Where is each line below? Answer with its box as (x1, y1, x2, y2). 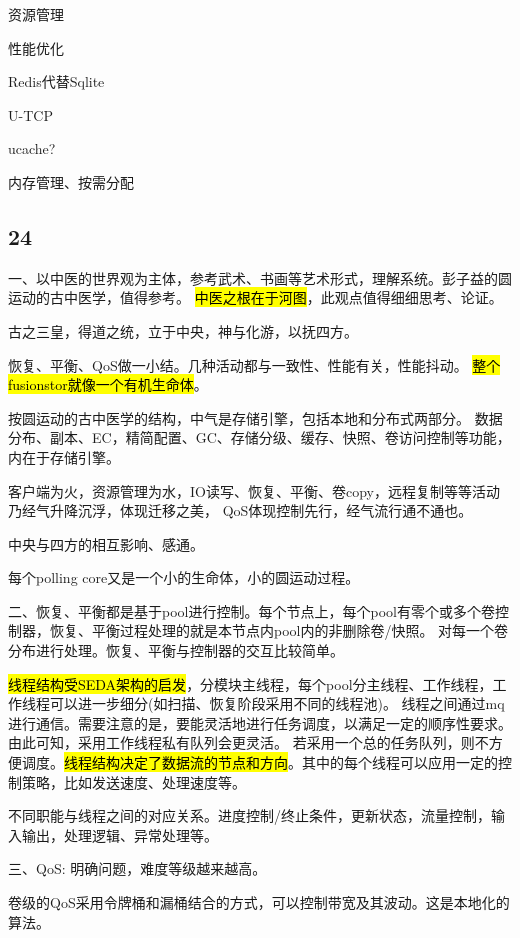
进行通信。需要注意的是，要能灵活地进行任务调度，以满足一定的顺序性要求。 (8, 712, 512, 733)
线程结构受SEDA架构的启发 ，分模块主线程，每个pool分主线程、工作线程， (8, 673, 493, 694)
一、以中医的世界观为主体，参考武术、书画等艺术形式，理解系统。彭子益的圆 (8, 267, 512, 288)
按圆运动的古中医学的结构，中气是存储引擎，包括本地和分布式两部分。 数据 (8, 407, 503, 428)
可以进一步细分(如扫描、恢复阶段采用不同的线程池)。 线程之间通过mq (49, 693, 505, 714)
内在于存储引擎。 (8, 446, 120, 467)
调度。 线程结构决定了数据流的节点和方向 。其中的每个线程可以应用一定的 (21, 752, 498, 773)
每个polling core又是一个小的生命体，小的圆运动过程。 (8, 567, 360, 588)
